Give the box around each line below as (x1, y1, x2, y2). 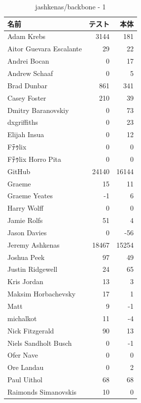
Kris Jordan (7, 276, 43, 287)
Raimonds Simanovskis (7, 386, 77, 397)
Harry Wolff (7, 203, 43, 213)
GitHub (7, 166, 31, 176)
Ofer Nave (7, 350, 38, 360)
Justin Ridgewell (7, 264, 58, 274)
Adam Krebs (7, 31, 46, 41)
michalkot (7, 313, 37, 323)
